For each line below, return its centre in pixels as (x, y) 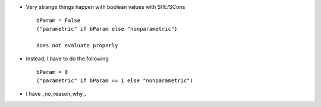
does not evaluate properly (77, 45)
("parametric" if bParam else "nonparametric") (107, 29)
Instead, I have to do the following (67, 59)
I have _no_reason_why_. (56, 94)
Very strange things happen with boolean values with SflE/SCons (106, 7)
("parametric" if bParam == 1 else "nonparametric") (115, 80)
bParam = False (59, 20)
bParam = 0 (52, 72)
